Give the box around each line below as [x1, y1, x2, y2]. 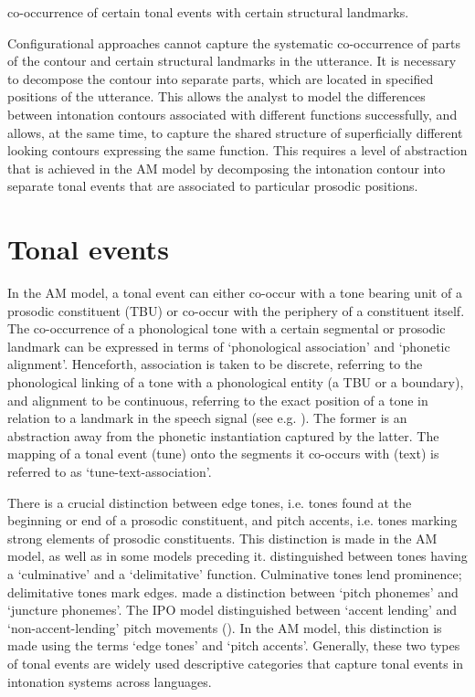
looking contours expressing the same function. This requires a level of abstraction [7, 141, 468, 160]
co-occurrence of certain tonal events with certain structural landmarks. [7, 3, 409, 21]
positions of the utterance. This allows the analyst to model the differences [7, 87, 426, 106]
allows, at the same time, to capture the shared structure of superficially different [7, 122, 463, 142]
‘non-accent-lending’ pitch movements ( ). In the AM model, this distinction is [7, 618, 442, 637]
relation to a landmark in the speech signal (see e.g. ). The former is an [7, 408, 407, 428]
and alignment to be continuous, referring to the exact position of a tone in [7, 390, 428, 409]
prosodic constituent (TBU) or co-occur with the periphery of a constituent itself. [7, 301, 465, 320]
